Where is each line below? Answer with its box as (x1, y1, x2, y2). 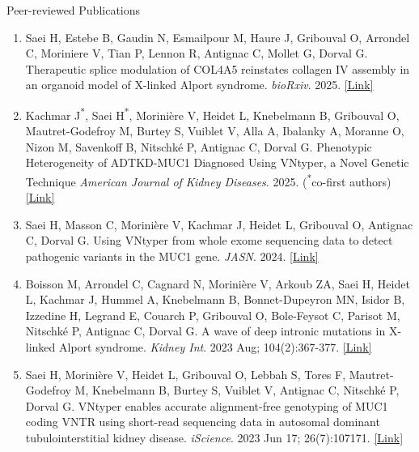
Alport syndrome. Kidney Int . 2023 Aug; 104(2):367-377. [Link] (59, 339, 372, 355)
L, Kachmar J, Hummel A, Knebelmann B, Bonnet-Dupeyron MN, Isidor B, (25, 291, 405, 308)
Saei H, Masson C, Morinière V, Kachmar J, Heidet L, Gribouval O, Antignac (25, 215, 413, 232)
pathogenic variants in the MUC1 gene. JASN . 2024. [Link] (25, 248, 319, 265)
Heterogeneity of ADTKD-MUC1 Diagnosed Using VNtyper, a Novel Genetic (25, 154, 409, 171)
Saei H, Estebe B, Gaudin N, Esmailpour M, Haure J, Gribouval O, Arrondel (25, 28, 410, 45)
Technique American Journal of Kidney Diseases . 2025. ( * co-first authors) (25, 171, 391, 190)
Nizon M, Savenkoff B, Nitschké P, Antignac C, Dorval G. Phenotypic (25, 138, 372, 155)
